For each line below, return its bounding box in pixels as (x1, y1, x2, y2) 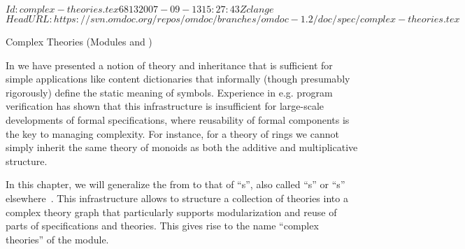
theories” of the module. (6, 232, 109, 246)
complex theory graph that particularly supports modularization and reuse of (6, 204, 337, 219)
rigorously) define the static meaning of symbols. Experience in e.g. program (6, 85, 333, 99)
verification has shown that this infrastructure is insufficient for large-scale (6, 99, 324, 113)
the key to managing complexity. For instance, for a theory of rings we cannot (6, 126, 339, 141)
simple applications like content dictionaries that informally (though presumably (6, 71, 350, 86)
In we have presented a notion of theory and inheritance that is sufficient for (6, 57, 333, 72)
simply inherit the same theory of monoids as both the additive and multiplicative (6, 140, 358, 155)
